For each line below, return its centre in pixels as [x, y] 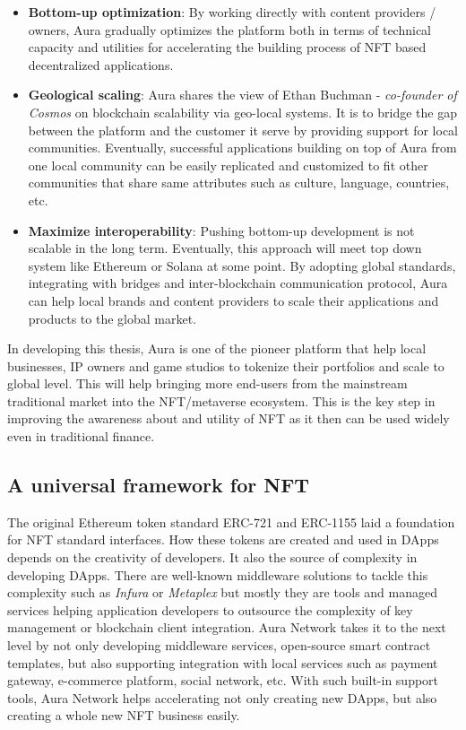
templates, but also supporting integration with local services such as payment [223, 662]
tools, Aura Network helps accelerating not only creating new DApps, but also [222, 697]
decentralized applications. [101, 64]
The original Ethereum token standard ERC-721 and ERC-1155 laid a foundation [231, 521]
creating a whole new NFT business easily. [124, 715]
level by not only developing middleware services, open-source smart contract [219, 645]
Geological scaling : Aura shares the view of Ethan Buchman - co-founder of [242, 95]
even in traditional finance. [81, 436]
